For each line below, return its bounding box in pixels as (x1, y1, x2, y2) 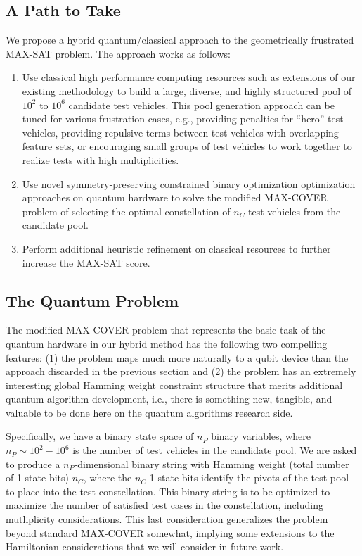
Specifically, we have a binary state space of (6, 429, 194, 443)
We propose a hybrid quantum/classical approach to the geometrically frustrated (6, 32, 354, 47)
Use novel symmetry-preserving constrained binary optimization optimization (22, 176, 356, 191)
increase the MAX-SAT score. (22, 255, 150, 270)
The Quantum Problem (6, 289, 179, 311)
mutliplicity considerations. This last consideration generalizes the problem (6, 512, 328, 526)
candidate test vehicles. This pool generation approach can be (68, 97, 335, 112)
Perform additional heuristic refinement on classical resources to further (22, 241, 331, 255)
